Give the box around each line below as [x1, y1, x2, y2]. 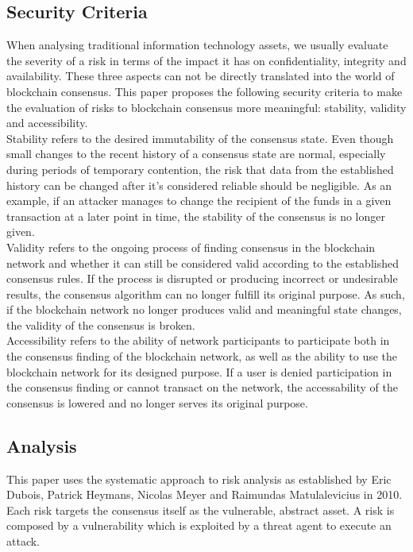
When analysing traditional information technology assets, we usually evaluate [6, 37, 388, 53]
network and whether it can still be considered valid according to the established [6, 254, 399, 271]
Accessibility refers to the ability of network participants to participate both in [6, 332, 390, 349]
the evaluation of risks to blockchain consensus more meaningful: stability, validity [6, 98, 407, 115]
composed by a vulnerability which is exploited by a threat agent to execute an [6, 517, 392, 534]
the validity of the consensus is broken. [6, 316, 195, 333]
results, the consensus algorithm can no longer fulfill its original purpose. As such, [6, 285, 405, 302]
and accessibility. [6, 114, 88, 131]
